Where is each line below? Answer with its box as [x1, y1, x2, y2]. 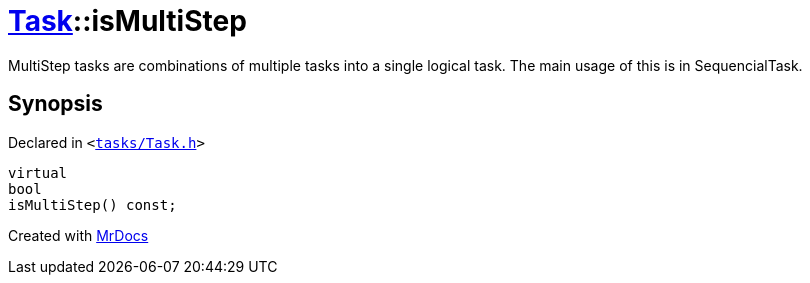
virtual [8, 164, 68, 181]
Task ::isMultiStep [8, 4, 247, 38]
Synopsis [8, 91, 103, 117]
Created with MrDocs [8, 226, 149, 244]
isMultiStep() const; [8, 196, 177, 213]
